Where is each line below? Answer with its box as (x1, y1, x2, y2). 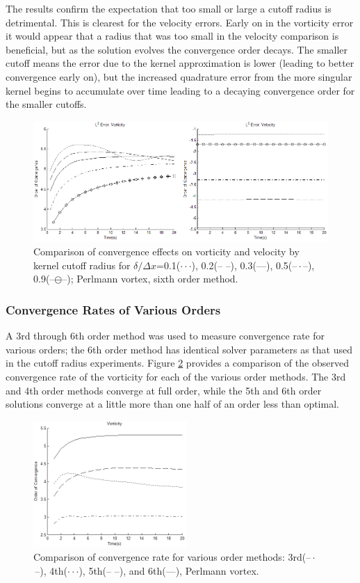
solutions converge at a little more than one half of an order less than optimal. (6, 397, 339, 411)
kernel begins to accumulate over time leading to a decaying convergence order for (6, 83, 355, 97)
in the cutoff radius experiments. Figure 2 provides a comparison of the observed (6, 356, 349, 370)
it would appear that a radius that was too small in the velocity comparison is (6, 29, 339, 43)
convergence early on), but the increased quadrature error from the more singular (6, 69, 352, 83)
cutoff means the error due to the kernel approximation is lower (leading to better (6, 56, 354, 70)
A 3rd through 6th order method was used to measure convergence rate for (6, 328, 325, 343)
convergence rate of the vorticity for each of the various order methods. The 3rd (6, 369, 346, 384)
